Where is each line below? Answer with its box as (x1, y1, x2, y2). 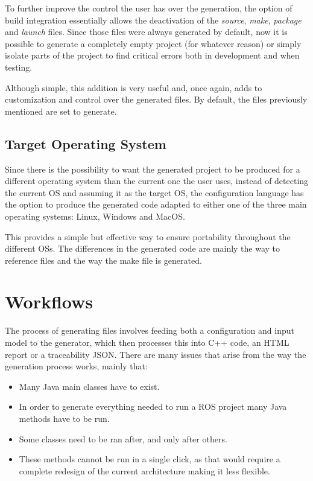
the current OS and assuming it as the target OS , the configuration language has (5, 186, 304, 199)
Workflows (5, 289, 93, 314)
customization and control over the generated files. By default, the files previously (5, 93, 308, 106)
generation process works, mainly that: (5, 360, 148, 372)
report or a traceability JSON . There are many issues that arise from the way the (5, 348, 306, 360)
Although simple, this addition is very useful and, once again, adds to (5, 81, 262, 94)
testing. (5, 60, 33, 73)
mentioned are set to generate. (5, 104, 117, 117)
